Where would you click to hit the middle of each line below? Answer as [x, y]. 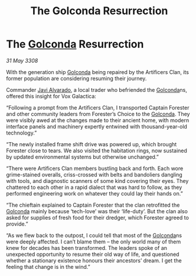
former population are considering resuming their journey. [76, 78]
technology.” [22, 133]
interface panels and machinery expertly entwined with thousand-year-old [97, 126]
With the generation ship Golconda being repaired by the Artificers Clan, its [97, 72]
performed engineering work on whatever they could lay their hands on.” [94, 193]
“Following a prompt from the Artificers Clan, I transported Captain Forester [98, 107]
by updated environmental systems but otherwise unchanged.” [83, 157]
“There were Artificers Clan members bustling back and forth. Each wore [95, 168]
